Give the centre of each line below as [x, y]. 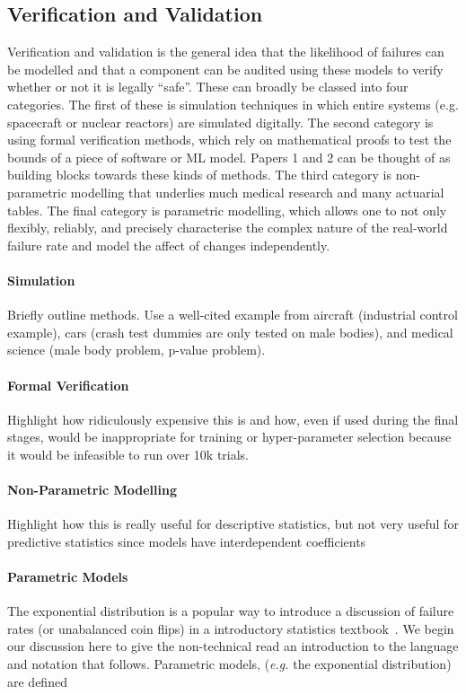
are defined [37, 681]
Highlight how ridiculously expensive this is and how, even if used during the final [233, 419]
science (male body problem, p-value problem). [136, 350]
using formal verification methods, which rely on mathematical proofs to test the [229, 140]
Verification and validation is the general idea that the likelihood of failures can [226, 52]
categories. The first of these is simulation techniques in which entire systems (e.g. [233, 104]
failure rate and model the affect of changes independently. [169, 245]
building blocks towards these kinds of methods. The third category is [199, 175]
